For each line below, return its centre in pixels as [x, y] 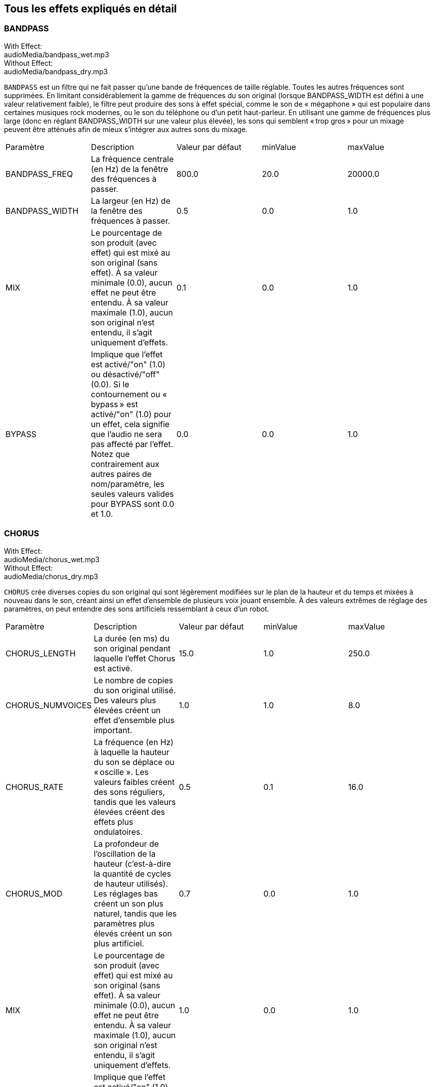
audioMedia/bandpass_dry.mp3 [56, 71]
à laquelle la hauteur [132, 752]
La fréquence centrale [132, 159]
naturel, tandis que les [135, 913]
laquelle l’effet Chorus [135, 658]
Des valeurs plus [125, 700]
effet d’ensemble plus [134, 720]
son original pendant [132, 648]
